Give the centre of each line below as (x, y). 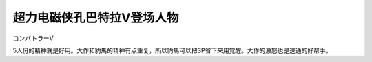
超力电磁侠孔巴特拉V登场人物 (96, 18)
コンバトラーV (33, 38)
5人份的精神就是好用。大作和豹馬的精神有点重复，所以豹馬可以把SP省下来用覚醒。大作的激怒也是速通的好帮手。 (172, 50)
